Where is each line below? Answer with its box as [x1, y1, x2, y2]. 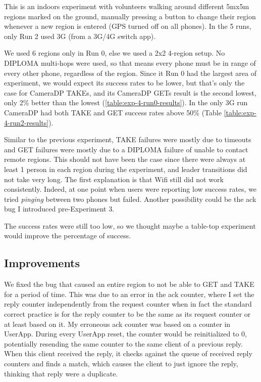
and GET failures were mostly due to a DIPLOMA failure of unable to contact [4, 144, 248, 154]
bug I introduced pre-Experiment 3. [4, 203, 115, 214]
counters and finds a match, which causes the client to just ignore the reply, [4, 358, 238, 369]
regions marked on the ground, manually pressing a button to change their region [4, 11, 256, 21]
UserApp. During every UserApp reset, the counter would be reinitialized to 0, [4, 328, 247, 339]
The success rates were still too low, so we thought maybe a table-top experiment [4, 220, 256, 231]
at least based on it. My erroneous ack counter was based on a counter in [4, 318, 231, 329]
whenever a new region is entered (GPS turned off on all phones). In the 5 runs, [4, 21, 251, 31]
